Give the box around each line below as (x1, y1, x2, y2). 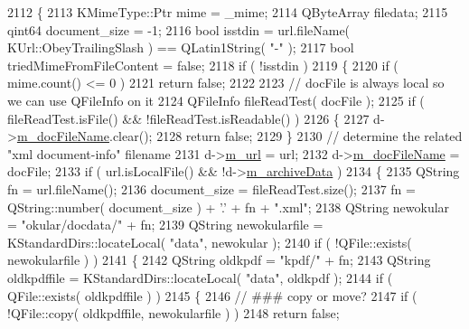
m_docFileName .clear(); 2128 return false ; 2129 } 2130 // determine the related (16, 127, 463, 146)
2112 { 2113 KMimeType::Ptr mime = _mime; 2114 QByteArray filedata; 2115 (7, 3, 448, 21)
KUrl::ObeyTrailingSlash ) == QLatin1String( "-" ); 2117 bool (7, 38, 354, 57)
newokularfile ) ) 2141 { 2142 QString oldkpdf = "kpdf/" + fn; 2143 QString (7, 250, 431, 269)
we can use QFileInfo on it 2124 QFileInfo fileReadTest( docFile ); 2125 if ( (7, 90, 425, 109)
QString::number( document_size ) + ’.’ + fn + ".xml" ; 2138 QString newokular (7, 197, 450, 216)
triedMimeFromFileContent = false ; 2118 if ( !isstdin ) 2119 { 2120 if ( (7, 55, 399, 74)
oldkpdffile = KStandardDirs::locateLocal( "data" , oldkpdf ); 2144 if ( (7, 268, 393, 287)
